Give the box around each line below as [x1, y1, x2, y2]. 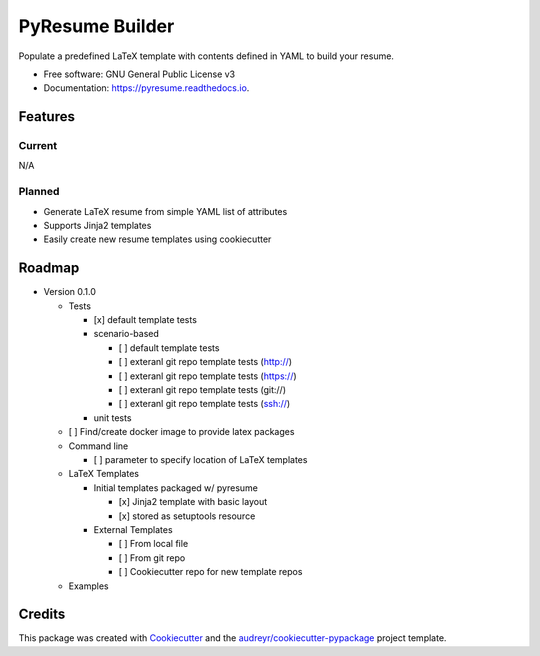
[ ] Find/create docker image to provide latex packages [68, 426, 295, 438]
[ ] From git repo [118, 551, 186, 564]
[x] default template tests [93, 314, 197, 326]
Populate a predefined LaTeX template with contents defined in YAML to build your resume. [18, 50, 395, 62]
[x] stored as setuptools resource [118, 510, 256, 522]
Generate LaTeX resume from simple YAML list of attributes [43, 205, 288, 217]
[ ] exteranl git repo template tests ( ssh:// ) [118, 398, 291, 410]
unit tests [93, 411, 132, 424]
